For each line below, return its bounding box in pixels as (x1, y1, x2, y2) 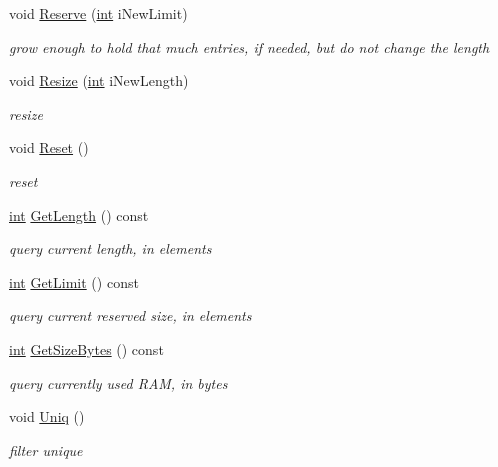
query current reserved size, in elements (9, 305, 252, 326)
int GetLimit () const (9, 271, 139, 292)
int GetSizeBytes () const (9, 338, 164, 359)
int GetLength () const (9, 204, 149, 225)
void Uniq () (9, 406, 85, 427)
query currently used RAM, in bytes (9, 372, 228, 393)
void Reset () (9, 137, 89, 158)
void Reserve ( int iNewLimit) (9, 3, 188, 23)
